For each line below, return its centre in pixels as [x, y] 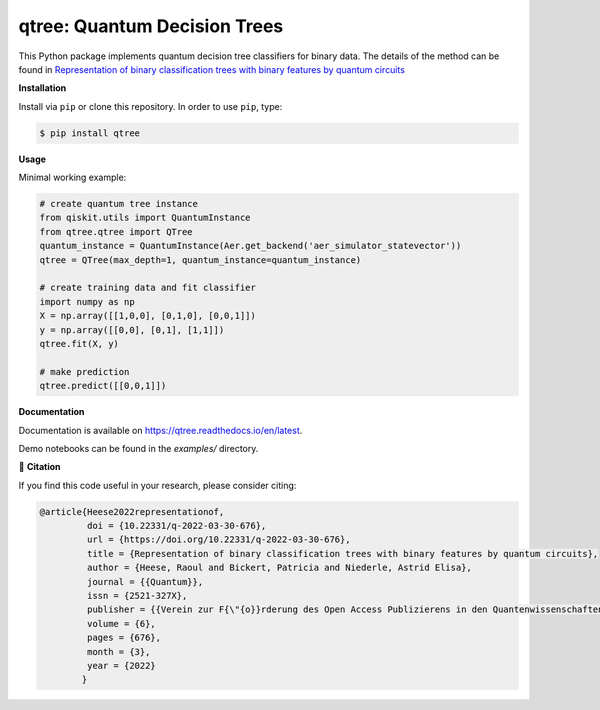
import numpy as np [87, 301]
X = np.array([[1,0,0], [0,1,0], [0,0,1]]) [148, 316]
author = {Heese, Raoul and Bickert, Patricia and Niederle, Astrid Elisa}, [279, 568]
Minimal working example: [72, 177]
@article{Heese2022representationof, [132, 511]
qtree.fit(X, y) [79, 343]
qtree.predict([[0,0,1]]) [103, 386]
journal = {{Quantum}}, [145, 581]
